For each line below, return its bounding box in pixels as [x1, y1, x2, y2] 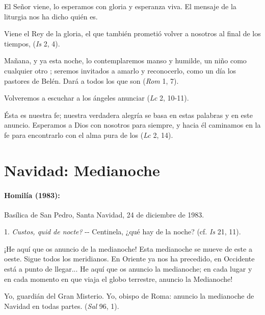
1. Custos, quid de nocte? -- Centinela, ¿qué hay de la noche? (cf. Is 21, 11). [4, 226, 241, 237]
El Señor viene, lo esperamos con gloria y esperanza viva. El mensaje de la [4, 1, 236, 11]
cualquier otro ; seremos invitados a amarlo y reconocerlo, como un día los [4, 65, 236, 76]
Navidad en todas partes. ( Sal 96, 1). [4, 300, 119, 311]
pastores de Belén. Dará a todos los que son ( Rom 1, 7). [4, 75, 179, 86]
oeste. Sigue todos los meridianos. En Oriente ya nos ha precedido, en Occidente [4, 253, 255, 264]
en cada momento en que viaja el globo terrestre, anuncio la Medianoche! [4, 273, 233, 284]
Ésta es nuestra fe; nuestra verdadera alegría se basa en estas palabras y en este [4, 109, 253, 120]
